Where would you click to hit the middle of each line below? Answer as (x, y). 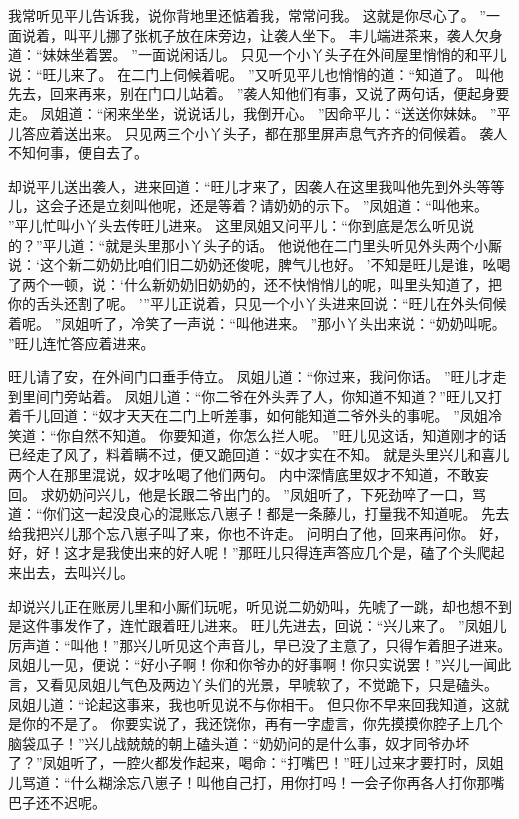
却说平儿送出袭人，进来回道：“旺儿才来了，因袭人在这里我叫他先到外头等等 (256, 185)
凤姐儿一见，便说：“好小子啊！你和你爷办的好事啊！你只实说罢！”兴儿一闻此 (260, 664)
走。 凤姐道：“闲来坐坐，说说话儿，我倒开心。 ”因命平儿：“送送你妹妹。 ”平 (259, 112)
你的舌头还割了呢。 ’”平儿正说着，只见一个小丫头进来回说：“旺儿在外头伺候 (257, 303)
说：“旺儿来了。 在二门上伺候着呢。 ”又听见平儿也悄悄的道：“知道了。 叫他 (256, 73)
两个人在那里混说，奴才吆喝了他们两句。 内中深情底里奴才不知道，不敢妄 (248, 474)
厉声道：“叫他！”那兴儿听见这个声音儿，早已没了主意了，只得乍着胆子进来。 (260, 644)
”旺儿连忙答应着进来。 (81, 342)
